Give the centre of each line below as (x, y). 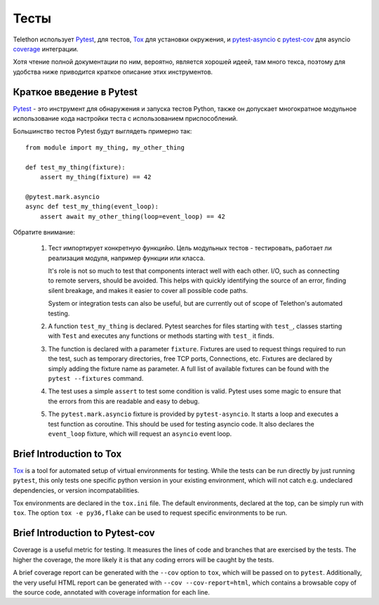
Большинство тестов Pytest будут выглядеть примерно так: (102, 131)
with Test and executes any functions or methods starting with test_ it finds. (161, 336)
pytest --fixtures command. (96, 378)
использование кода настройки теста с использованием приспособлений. (125, 119)
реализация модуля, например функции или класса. (127, 258)
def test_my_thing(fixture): (75, 167)
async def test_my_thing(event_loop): (92, 207)
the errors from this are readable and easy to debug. (124, 401)
